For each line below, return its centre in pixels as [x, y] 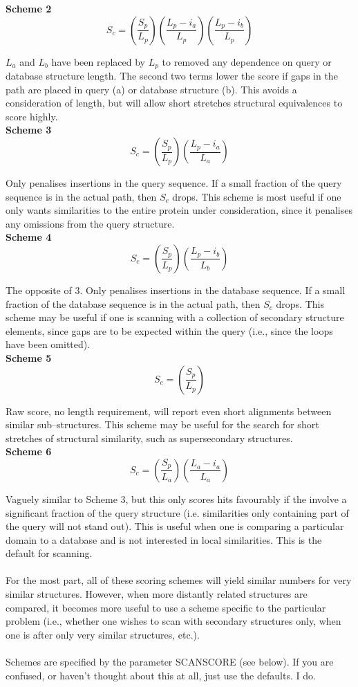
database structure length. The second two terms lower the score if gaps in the [172, 76]
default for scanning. [49, 553]
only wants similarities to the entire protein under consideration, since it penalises [179, 210]
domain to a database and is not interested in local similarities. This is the [164, 539]
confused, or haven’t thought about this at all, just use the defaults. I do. [161, 675]
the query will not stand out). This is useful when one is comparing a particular [175, 526]
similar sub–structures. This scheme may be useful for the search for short [162, 424]
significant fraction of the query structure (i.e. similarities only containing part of [177, 512]
